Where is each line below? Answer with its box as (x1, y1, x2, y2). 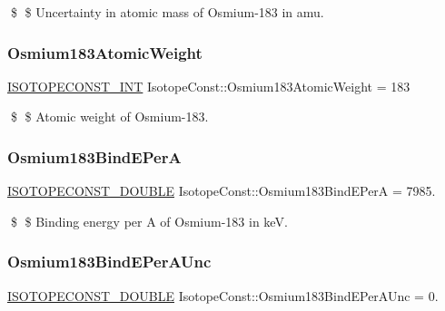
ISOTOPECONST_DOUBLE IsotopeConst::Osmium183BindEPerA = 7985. (7, 181, 436, 200)
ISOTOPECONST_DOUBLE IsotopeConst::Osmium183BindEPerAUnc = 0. (7, 286, 439, 305)
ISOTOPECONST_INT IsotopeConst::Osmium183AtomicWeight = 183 (7, 76, 410, 95)
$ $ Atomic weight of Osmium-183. (10, 107, 209, 126)
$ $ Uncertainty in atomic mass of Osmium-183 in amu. (10, 3, 324, 21)
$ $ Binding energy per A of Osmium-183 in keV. (10, 211, 288, 230)
